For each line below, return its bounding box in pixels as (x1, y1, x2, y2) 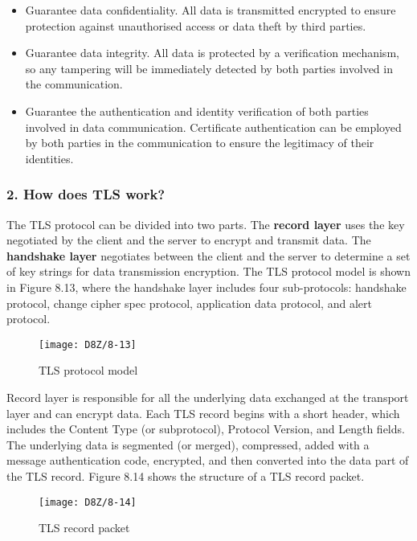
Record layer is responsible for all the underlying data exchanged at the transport (6, 388, 409, 405)
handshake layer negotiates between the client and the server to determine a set (6, 247, 411, 264)
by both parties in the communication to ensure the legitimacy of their (25, 134, 374, 151)
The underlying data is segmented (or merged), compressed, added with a (6, 436, 370, 453)
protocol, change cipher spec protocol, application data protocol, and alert (6, 294, 372, 311)
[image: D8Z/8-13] (39, 338, 137, 350)
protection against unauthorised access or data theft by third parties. (25, 17, 366, 34)
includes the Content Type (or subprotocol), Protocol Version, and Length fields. (6, 420, 405, 437)
